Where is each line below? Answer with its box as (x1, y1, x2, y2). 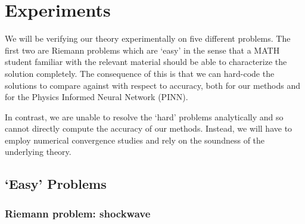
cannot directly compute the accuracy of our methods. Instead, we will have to (5, 122, 292, 135)
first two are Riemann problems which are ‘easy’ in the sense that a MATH (5, 43, 280, 56)
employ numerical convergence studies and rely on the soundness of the (5, 133, 265, 146)
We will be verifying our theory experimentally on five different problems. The (5, 32, 291, 45)
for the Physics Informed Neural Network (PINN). (5, 91, 188, 103)
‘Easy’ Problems (5, 175, 107, 193)
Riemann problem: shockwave (5, 206, 151, 220)
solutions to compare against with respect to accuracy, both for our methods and (5, 79, 301, 91)
